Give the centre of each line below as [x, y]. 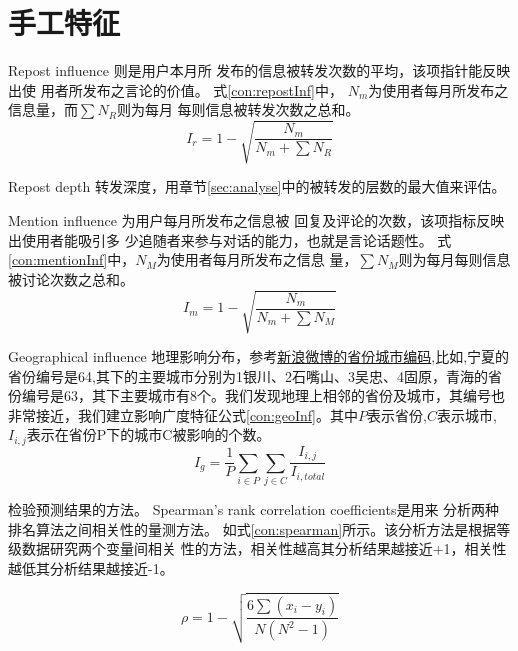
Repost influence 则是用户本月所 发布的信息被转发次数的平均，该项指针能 [245, 70]
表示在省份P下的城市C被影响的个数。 [148, 434]
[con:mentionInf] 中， [72, 259]
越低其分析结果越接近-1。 [91, 567]
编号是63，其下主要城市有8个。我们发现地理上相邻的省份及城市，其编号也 [263, 395]
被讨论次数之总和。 [71, 278]
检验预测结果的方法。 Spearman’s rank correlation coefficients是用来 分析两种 [254, 509]
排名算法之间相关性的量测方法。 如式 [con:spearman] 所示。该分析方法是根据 [252, 528]
